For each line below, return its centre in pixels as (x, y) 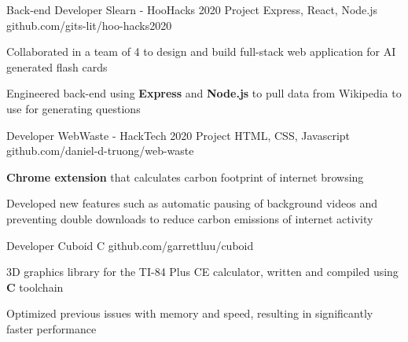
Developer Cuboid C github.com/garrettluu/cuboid (130, 245)
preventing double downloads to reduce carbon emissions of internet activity (190, 218)
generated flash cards (57, 66)
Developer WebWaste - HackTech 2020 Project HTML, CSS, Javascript (178, 135)
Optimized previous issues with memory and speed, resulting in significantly (190, 313)
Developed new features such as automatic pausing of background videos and (192, 203)
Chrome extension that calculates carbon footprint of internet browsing (185, 177)
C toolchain (35, 287)
